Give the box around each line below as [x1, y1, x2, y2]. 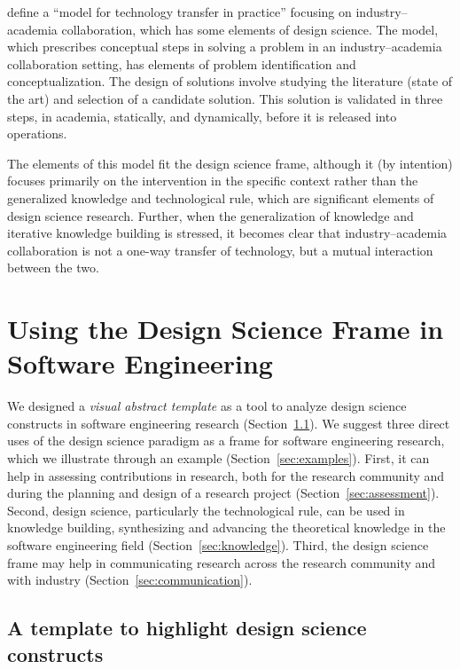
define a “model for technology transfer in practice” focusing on [7, 3, 352, 20]
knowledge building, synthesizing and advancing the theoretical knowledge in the [7, 518, 446, 537]
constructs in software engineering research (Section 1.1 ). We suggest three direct [7, 413, 450, 432]
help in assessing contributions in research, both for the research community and [7, 466, 445, 484]
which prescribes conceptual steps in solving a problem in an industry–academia [7, 37, 442, 56]
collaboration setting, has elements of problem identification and [7, 54, 356, 73]
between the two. [7, 258, 99, 277]
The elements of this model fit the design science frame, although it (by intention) [7, 153, 453, 172]
